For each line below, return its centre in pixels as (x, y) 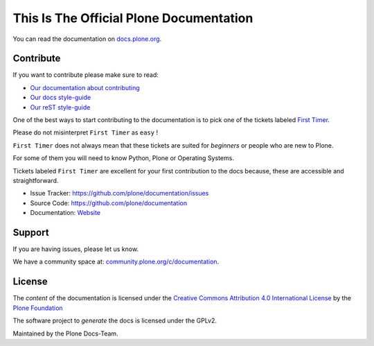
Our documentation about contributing (85, 87)
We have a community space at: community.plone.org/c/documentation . (116, 262)
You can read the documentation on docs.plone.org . (87, 39)
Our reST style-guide (60, 107)
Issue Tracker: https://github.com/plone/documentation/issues (119, 193)
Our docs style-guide (61, 98)
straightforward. (36, 180)
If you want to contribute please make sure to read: (86, 75)
